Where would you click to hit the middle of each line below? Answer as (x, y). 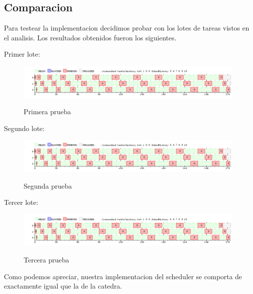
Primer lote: (22, 54)
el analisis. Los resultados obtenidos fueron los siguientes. (90, 37)
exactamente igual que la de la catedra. (63, 286)
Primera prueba (47, 112)
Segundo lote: (24, 128)
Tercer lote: (21, 202)
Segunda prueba (48, 185)
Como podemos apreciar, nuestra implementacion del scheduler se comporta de (123, 276)
